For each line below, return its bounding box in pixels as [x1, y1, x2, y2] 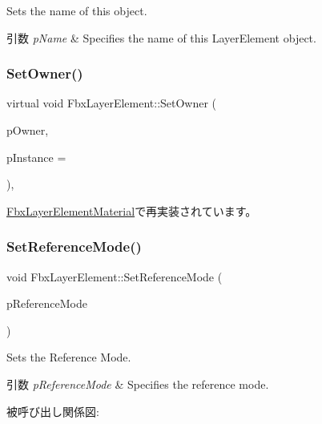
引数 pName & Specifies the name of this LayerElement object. [6, 29, 316, 46]
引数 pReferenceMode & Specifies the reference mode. [6, 375, 269, 392]
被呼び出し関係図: [6, 402, 99, 419]
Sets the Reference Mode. [6, 349, 131, 365]
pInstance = [6, 148, 66, 165]
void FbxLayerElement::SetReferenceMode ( [6, 268, 223, 285]
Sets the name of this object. [6, 2, 147, 18]
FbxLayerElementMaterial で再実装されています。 [6, 202, 257, 219]
